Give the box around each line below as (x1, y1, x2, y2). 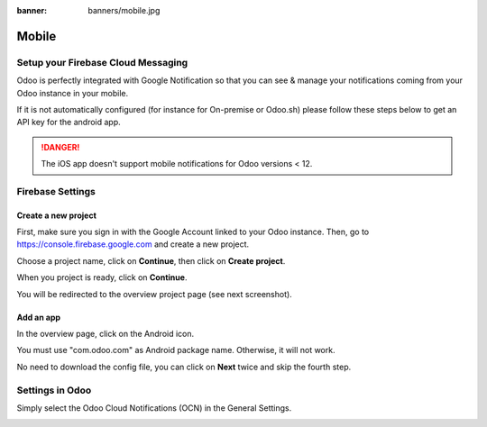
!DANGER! (41, 141, 80, 152)
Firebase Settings (16, 185, 96, 197)
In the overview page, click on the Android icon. (16, 329, 195, 340)
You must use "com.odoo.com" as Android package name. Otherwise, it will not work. (16, 345, 335, 356)
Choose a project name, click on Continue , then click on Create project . (16, 255, 286, 266)
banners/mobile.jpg (87, 5, 161, 15)
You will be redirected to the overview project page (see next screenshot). (16, 288, 292, 299)
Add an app (16, 312, 61, 323)
